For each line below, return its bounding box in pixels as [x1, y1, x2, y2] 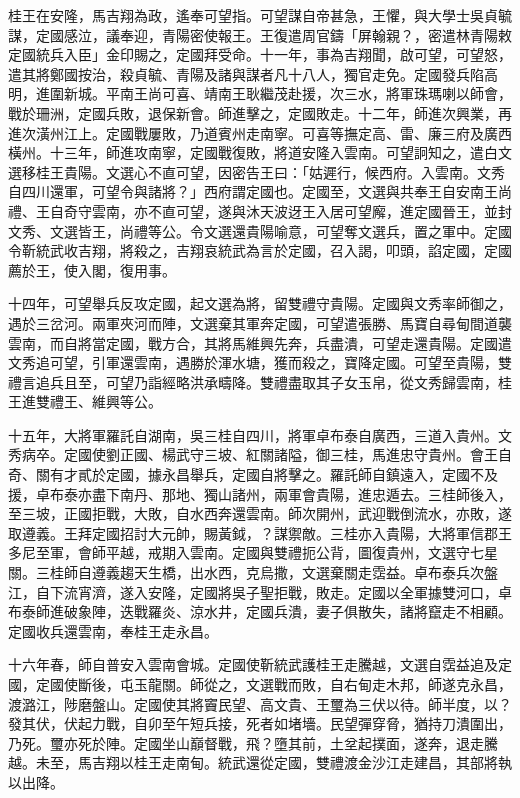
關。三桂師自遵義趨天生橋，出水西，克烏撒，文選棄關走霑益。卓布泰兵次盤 [8, 562, 498, 583]
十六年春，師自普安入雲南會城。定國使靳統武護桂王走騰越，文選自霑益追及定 [8, 654, 512, 675]
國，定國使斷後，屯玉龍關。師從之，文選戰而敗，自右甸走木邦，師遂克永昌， [8, 674, 512, 694]
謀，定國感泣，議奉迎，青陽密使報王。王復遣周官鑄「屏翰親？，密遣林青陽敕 [8, 24, 512, 45]
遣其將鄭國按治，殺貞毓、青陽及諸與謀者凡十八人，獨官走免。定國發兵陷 [8, 63, 484, 84]
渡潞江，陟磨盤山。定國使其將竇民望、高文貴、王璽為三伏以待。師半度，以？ [8, 693, 512, 714]
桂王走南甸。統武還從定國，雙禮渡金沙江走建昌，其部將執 [133, 752, 512, 773]
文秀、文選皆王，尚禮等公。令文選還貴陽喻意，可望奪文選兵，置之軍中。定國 [8, 220, 512, 241]
